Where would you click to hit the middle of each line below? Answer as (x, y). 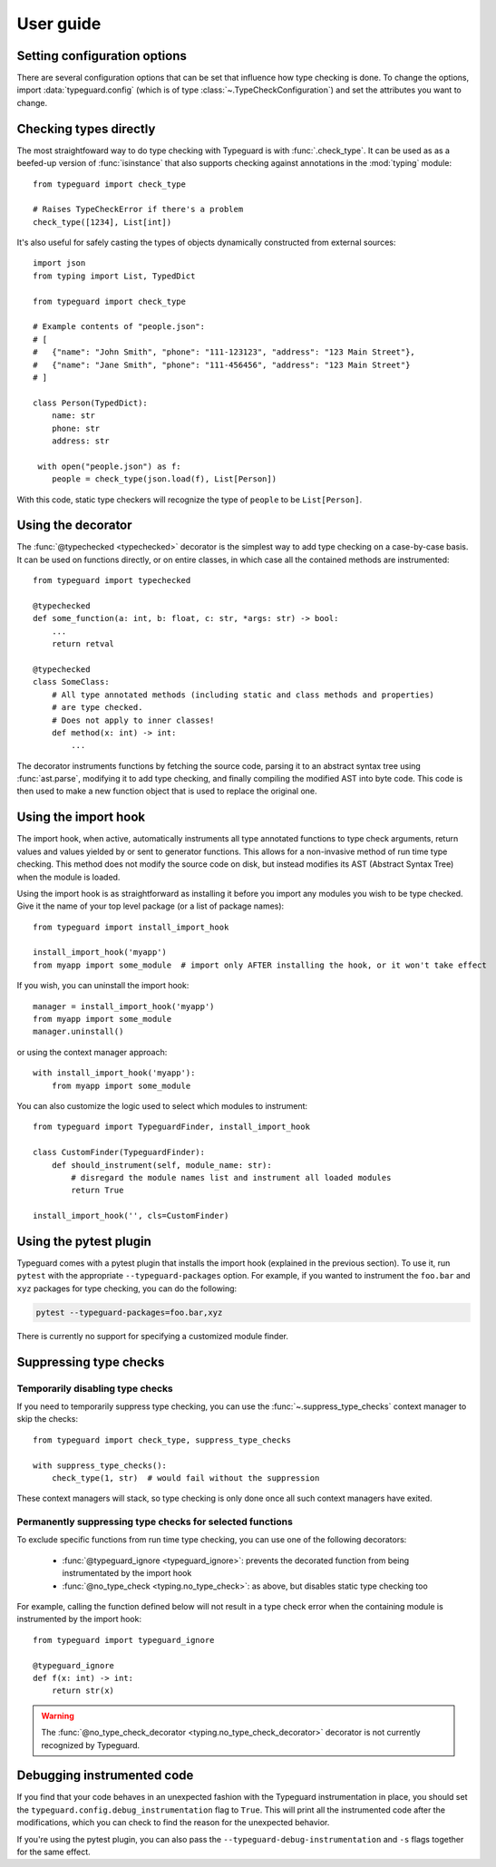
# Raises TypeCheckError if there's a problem (138, 209)
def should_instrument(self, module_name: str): (161, 1165)
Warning (58, 1716)
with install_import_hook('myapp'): (114, 1073)
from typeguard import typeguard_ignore (124, 1640)
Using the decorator (74, 525)
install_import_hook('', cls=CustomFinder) (131, 1216)
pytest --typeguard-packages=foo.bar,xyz (129, 1312)
